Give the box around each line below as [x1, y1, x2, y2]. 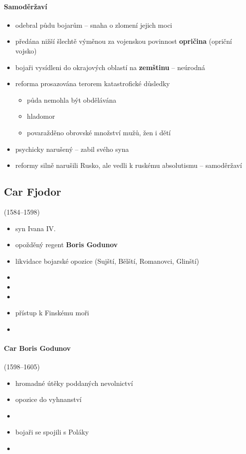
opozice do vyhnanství [15, 394, 82, 404]
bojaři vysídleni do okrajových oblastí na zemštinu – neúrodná [15, 62, 205, 72]
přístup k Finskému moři [15, 308, 89, 318]
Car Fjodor [4, 184, 61, 199]
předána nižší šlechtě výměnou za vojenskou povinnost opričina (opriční [15, 36, 232, 46]
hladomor [27, 111, 55, 121]
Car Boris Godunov [4, 343, 71, 353]
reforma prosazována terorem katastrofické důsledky [15, 78, 170, 89]
